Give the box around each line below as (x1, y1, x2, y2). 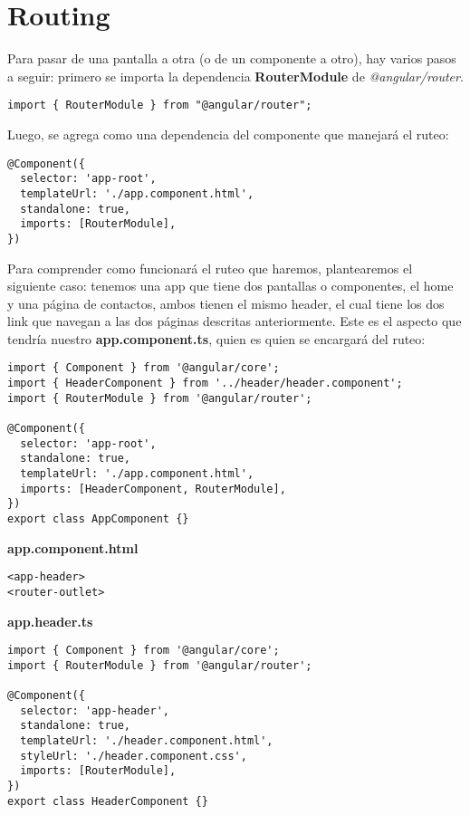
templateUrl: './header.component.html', (20, 734, 273, 748)
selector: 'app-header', (20, 704, 169, 717)
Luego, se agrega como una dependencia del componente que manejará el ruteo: (7, 124, 449, 143)
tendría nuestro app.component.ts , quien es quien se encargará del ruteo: (7, 329, 426, 348)
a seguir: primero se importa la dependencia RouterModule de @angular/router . (7, 66, 464, 85)
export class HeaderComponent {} (7, 794, 208, 808)
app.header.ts (7, 611, 93, 630)
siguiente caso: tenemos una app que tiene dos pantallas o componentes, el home (7, 276, 454, 295)
